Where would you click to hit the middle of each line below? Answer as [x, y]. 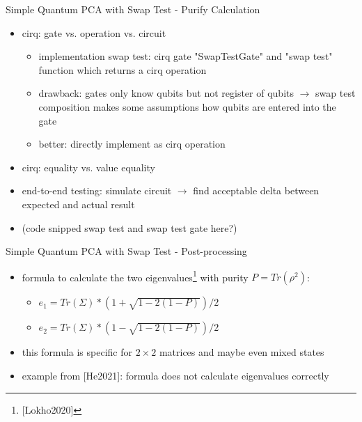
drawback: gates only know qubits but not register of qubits [166, 93]
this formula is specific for [77, 352]
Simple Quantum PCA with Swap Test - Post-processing [126, 251]
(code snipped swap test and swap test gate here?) [129, 227]
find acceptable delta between [256, 190]
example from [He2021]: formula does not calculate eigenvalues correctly [175, 375]
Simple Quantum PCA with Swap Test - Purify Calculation [133, 9]
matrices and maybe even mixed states [242, 352]
